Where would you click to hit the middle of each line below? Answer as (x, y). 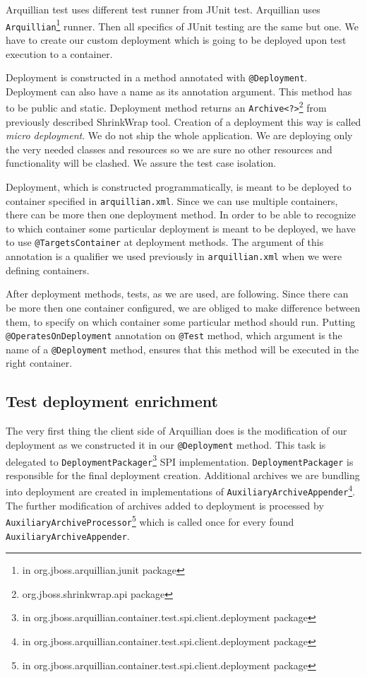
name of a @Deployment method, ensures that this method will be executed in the (182, 349)
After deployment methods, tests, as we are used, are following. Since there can (177, 294)
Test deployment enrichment (112, 401)
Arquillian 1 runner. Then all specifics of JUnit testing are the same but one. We (182, 25)
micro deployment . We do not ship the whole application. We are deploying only (179, 135)
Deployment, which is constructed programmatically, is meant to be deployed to (179, 187)
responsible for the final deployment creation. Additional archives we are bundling (183, 475)
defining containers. (48, 270)
